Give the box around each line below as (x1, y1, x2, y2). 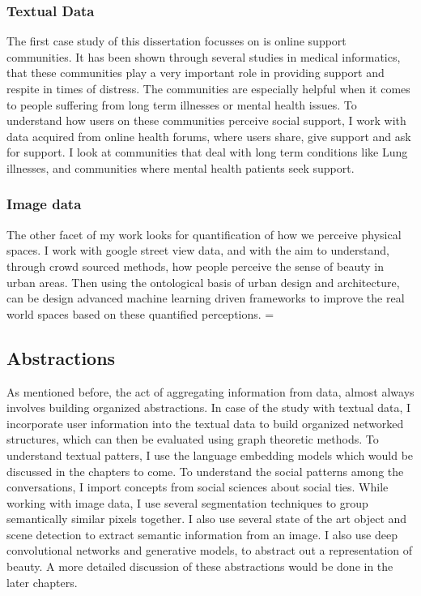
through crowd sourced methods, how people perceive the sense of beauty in (6, 257, 384, 274)
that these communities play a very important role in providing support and (6, 64, 385, 81)
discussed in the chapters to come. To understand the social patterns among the (6, 462, 404, 479)
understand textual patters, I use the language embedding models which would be (6, 446, 414, 463)
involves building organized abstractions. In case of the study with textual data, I (6, 399, 411, 416)
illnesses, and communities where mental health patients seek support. (6, 159, 355, 176)
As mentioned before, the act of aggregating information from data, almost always (6, 383, 415, 400)
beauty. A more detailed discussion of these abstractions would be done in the (6, 558, 393, 575)
